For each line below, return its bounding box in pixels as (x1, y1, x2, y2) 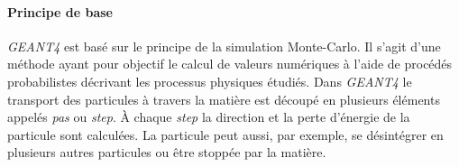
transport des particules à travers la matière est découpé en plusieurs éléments (7, 89, 440, 108)
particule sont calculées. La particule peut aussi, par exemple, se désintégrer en (7, 125, 444, 144)
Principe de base (7, 2, 113, 21)
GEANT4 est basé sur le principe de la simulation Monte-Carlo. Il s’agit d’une (7, 36, 441, 55)
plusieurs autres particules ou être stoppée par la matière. (7, 143, 326, 162)
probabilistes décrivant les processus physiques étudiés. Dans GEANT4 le (7, 71, 412, 90)
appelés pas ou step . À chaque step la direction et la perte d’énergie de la (7, 107, 410, 126)
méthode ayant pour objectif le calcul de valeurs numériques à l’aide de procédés (7, 54, 453, 73)
